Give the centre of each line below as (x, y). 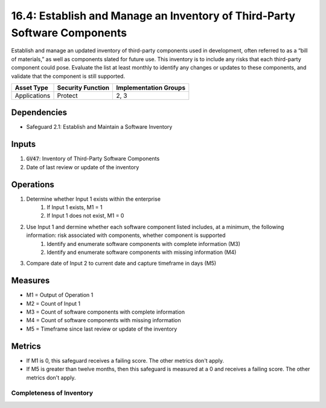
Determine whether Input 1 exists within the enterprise (94, 199)
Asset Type (31, 88)
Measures (30, 281)
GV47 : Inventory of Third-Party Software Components (93, 159)
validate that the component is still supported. (68, 76)
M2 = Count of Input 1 (53, 303)
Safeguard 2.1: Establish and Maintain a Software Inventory (99, 127)
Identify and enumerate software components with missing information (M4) (142, 252)
